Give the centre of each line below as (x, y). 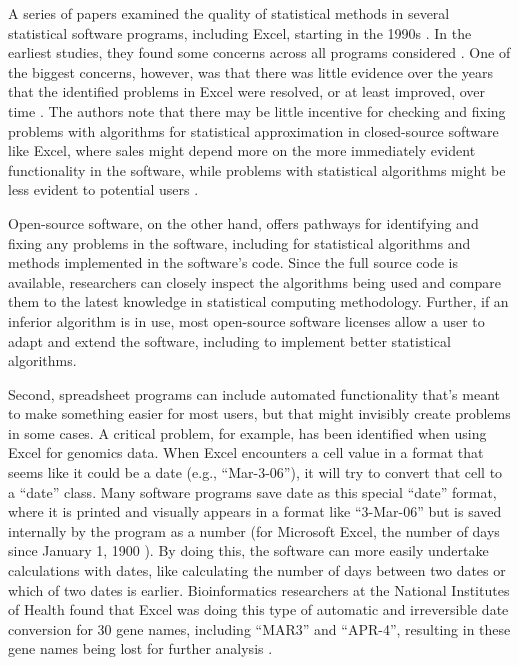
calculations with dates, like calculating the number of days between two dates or (257, 570)
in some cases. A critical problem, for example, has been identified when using (247, 432)
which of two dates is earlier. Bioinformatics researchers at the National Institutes (259, 589)
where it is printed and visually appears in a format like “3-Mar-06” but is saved (255, 511)
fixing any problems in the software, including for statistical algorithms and (239, 242)
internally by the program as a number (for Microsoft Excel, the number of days (254, 530)
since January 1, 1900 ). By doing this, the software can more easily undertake (248, 550)
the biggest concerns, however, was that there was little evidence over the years (251, 71)
